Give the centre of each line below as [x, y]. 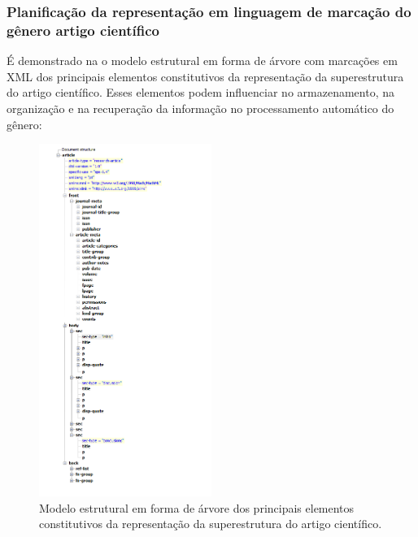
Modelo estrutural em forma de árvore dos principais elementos [197, 507]
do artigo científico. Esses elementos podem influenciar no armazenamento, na [200, 92]
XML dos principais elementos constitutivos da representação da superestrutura [205, 76]
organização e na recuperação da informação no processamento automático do [200, 108]
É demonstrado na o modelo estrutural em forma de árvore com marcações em [202, 61]
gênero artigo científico [83, 30]
